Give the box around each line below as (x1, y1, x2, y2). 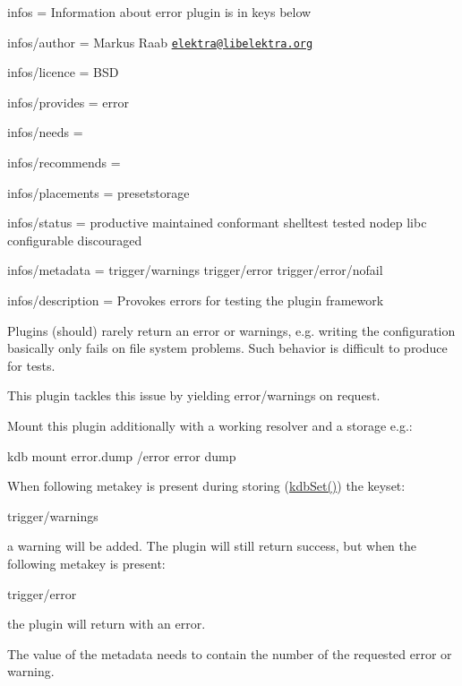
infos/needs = (7, 123, 83, 141)
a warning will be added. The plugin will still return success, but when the (7, 536, 417, 555)
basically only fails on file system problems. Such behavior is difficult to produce (7, 339, 448, 357)
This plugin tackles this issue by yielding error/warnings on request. (7, 386, 381, 405)
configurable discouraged (7, 230, 142, 249)
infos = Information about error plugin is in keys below (7, 3, 312, 21)
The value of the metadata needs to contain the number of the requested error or (7, 644, 452, 663)
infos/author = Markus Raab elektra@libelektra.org (7, 32, 313, 51)
